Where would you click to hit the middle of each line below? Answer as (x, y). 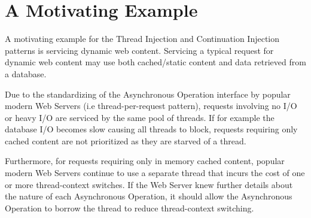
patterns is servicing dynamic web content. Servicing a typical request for (139, 50)
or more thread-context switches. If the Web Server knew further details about (149, 184)
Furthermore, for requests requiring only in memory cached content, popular (145, 161)
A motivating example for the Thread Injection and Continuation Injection (142, 39)
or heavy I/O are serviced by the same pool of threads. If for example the (140, 117)
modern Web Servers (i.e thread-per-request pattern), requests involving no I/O (151, 106)
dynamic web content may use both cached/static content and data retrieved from (155, 62)
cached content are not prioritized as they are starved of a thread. (126, 140)
